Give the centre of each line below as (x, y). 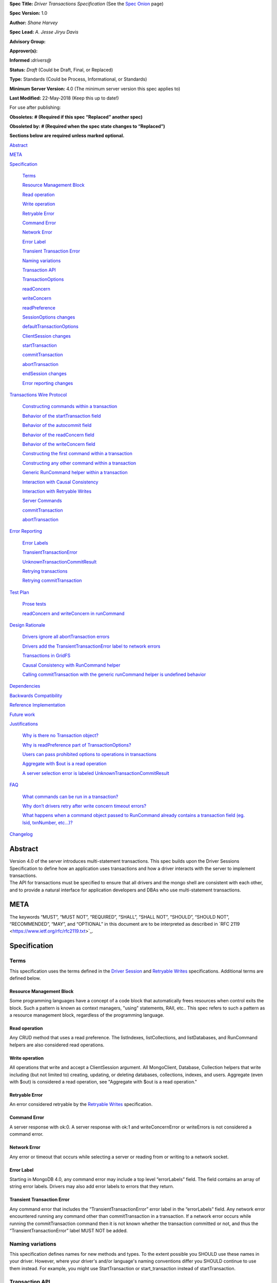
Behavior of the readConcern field (58, 435)
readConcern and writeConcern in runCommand (74, 613)
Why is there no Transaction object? (60, 735)
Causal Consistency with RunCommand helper (71, 665)
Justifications (24, 724)
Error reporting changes (48, 383)
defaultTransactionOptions (51, 326)
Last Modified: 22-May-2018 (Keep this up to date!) (64, 98)
